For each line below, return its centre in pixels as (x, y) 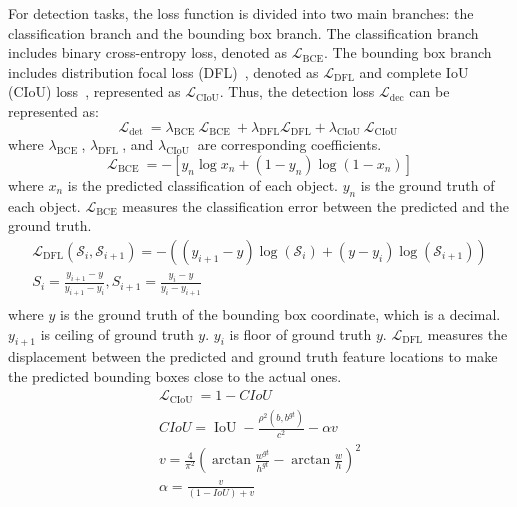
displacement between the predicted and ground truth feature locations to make (253, 356)
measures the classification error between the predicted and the (315, 205)
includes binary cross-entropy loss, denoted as (148, 52)
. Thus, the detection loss (297, 91)
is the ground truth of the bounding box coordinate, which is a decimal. (280, 314)
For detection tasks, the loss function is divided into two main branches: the (241, 13)
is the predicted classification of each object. (202, 184)
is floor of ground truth (300, 333)
